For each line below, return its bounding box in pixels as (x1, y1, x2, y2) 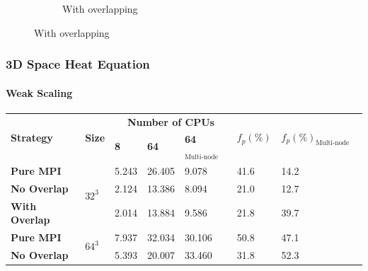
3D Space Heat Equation (6, 55, 150, 73)
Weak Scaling (6, 85, 73, 100)
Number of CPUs (127, 114, 214, 129)
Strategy (11, 129, 53, 144)
